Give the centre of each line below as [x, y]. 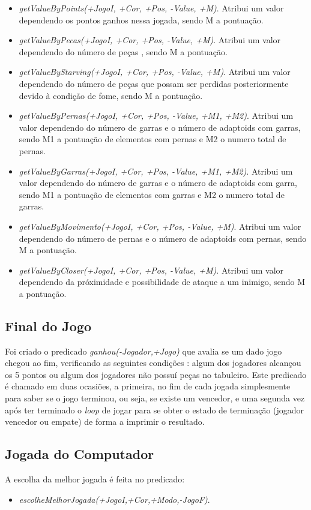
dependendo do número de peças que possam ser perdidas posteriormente [154, 83]
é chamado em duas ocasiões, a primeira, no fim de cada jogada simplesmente [148, 386]
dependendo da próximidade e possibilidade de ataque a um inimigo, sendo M [162, 282]
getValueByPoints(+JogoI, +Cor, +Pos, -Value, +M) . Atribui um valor [151, 8]
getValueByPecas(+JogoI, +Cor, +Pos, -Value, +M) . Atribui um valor [150, 40]
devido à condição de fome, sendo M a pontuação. [111, 95]
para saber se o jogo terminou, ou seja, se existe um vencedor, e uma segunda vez [155, 398]
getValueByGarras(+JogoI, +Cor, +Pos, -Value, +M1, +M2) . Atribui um [156, 171]
